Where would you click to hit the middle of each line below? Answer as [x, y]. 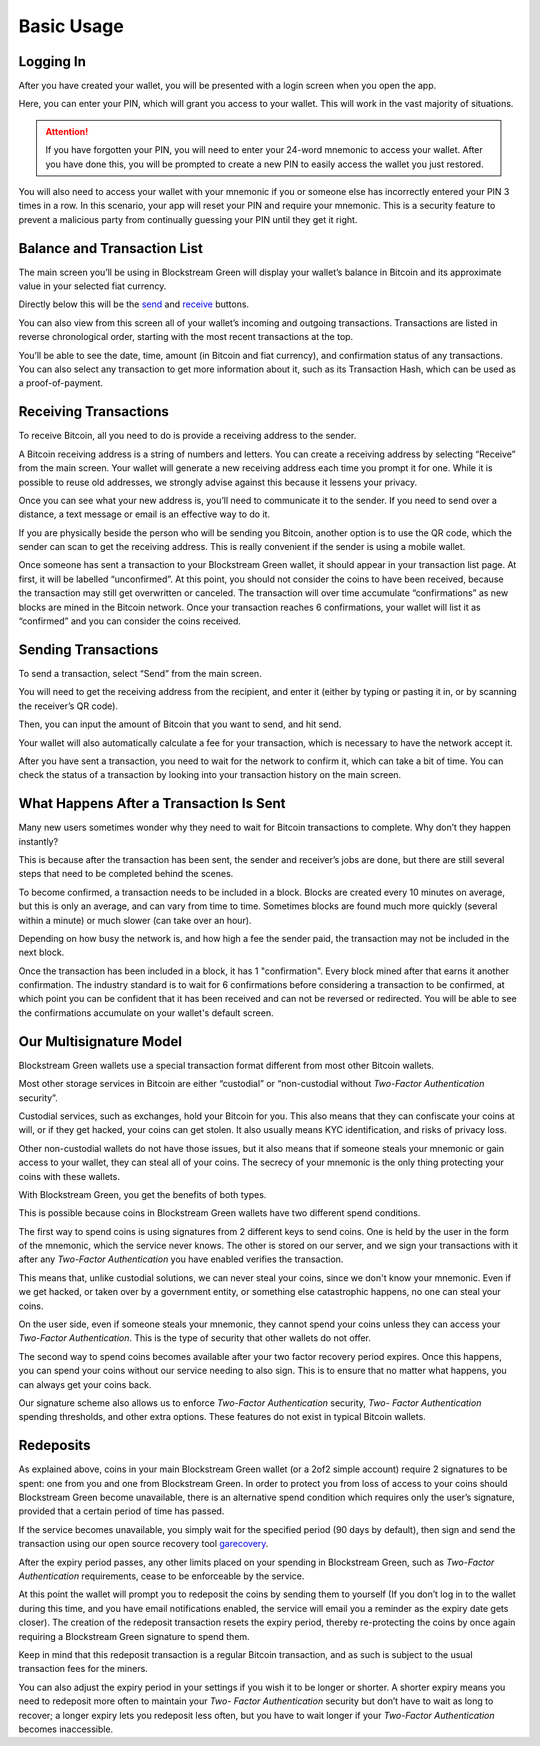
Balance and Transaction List [111, 248]
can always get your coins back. [85, 1384]
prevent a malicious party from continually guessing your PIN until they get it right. [188, 219]
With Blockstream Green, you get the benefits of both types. [142, 1194]
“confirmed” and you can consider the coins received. [130, 621]
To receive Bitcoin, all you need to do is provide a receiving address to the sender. [187, 436]
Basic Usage [71, 26]
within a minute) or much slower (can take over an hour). [135, 920]
